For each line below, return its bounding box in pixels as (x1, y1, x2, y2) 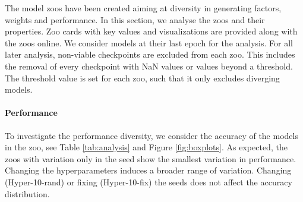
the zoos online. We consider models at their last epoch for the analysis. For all (5, 36, 293, 49)
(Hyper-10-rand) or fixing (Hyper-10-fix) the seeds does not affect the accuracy (5, 175, 292, 188)
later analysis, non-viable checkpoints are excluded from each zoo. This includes (5, 48, 295, 61)
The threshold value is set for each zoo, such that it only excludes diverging (5, 71, 280, 84)
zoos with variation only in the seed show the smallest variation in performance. (5, 152, 296, 165)
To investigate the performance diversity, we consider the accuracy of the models (5, 129, 298, 141)
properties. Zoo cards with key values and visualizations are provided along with (5, 25, 298, 37)
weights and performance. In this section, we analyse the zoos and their (5, 13, 265, 26)
